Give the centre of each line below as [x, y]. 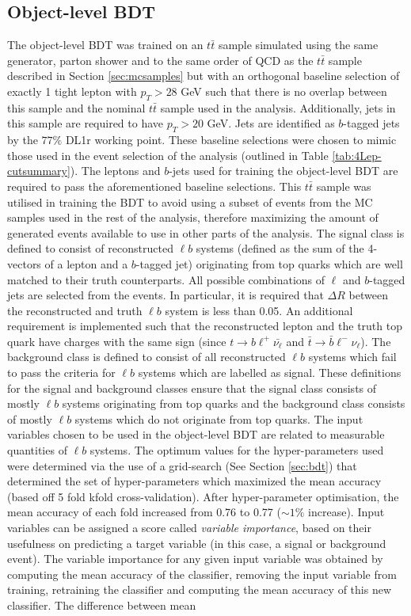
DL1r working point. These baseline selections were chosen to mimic [231, 140]
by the [23, 140]
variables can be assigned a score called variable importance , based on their [189, 528]
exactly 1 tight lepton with [72, 91]
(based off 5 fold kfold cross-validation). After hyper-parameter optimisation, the [203, 496]
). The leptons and [115, 171]
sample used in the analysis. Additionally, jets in [278, 107]
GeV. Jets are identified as [271, 123]
